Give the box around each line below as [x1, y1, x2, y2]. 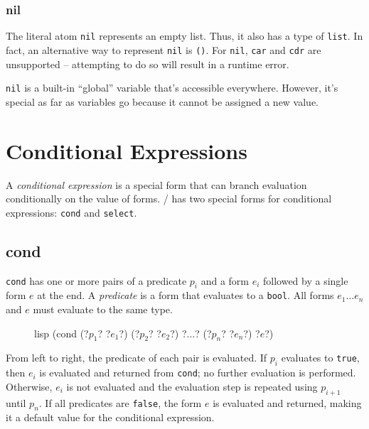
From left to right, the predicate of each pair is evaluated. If [6, 350, 267, 365]
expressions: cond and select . [6, 205, 137, 219]
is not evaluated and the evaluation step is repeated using [66, 379, 318, 393]
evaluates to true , [281, 350, 360, 365]
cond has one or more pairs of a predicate [6, 273, 187, 288]
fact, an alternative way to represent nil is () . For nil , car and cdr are [6, 42, 321, 57]
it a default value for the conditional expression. [6, 410, 215, 425]
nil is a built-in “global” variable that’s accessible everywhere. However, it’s [6, 80, 338, 95]
